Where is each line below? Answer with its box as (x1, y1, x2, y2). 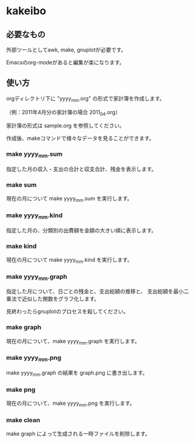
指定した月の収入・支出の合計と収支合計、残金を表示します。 (6, 165, 157, 172)
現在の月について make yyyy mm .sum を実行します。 (6, 195, 133, 203)
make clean (6, 416, 40, 424)
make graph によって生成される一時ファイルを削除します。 (6, 430, 150, 438)
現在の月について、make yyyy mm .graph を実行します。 (6, 337, 140, 346)
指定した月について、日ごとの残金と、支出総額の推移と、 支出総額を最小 (6, 288, 184, 295)
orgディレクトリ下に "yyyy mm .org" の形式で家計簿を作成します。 (6, 95, 165, 103)
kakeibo (6, 4, 46, 18)
